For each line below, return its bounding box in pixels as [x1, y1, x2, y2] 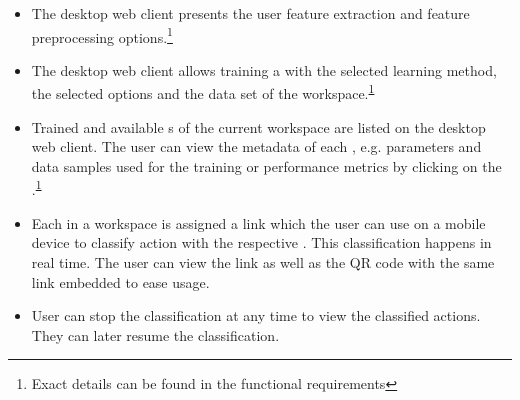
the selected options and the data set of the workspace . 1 [31, 80, 375, 104]
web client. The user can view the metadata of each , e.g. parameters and [31, 136, 482, 157]
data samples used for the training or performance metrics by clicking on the [31, 155, 502, 176]
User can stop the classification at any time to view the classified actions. [31, 305, 481, 326]
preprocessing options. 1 [31, 23, 173, 47]
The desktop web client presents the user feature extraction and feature [31, 3, 470, 23]
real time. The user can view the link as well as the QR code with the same [31, 251, 495, 272]
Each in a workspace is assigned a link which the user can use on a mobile [31, 212, 486, 233]
